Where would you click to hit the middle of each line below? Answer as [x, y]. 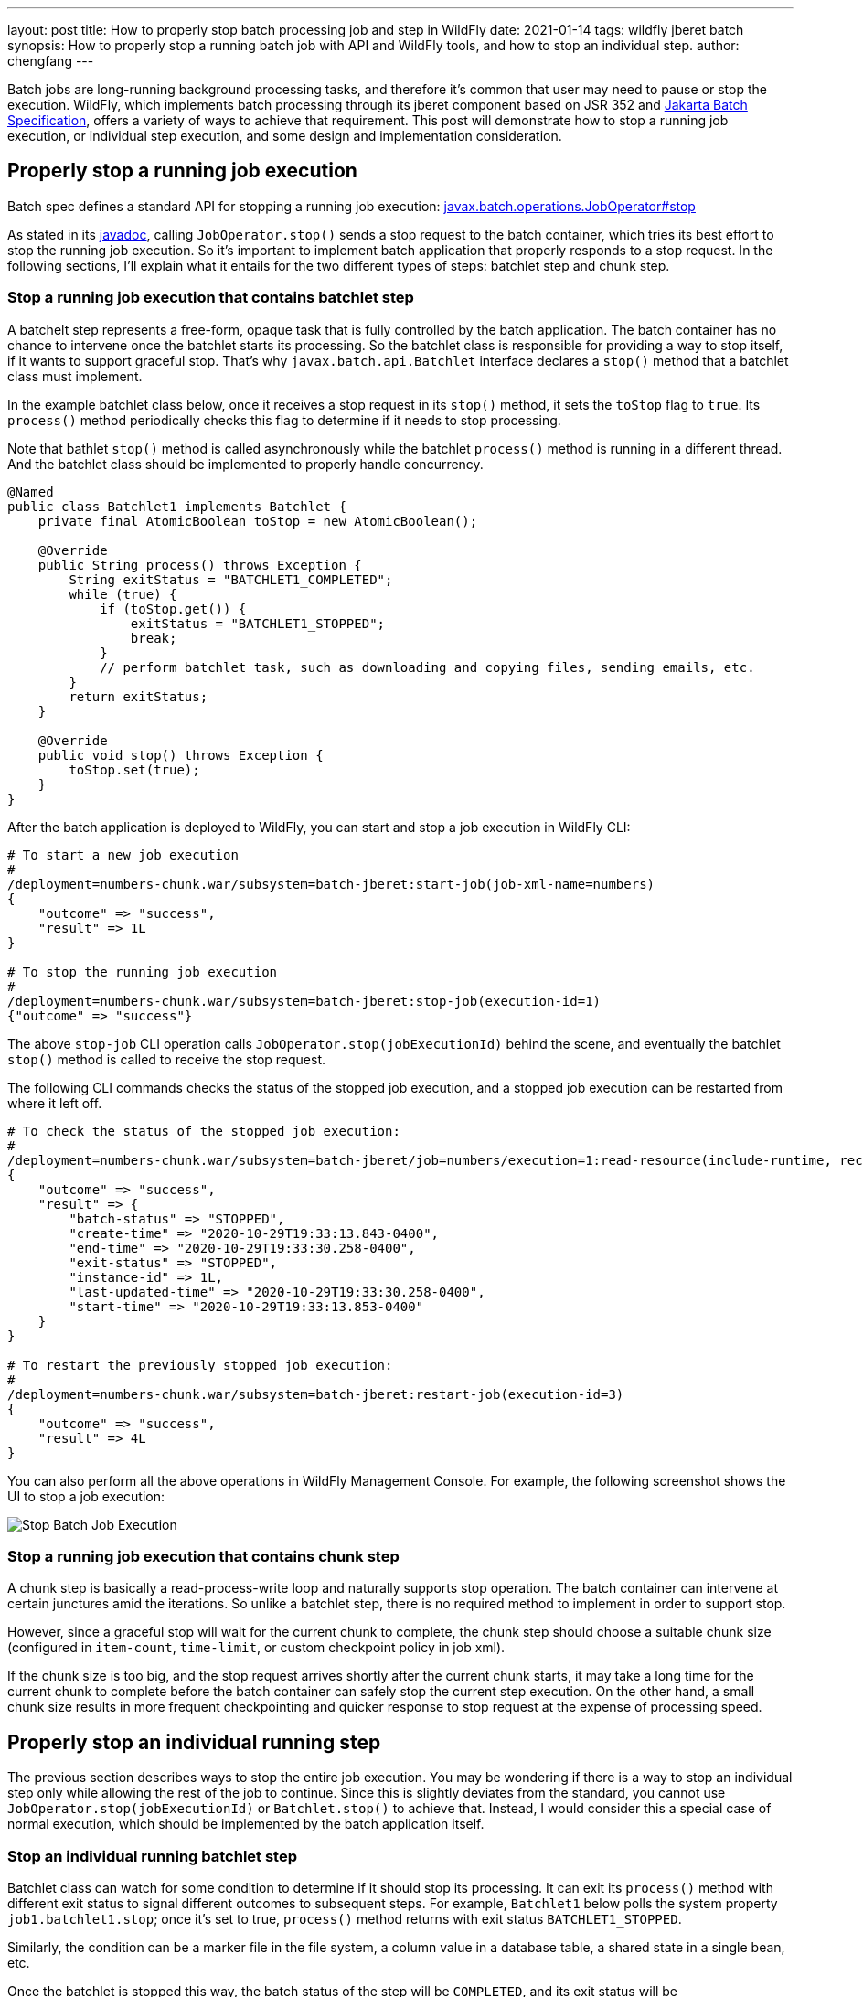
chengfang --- [51, 61]
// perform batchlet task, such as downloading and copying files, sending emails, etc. [427, 667]
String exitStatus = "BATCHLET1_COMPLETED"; [231, 579]
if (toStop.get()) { [173, 609]
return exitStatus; [139, 696]
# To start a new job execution [123, 854]
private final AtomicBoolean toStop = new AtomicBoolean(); [258, 521]
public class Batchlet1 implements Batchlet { [177, 506]
